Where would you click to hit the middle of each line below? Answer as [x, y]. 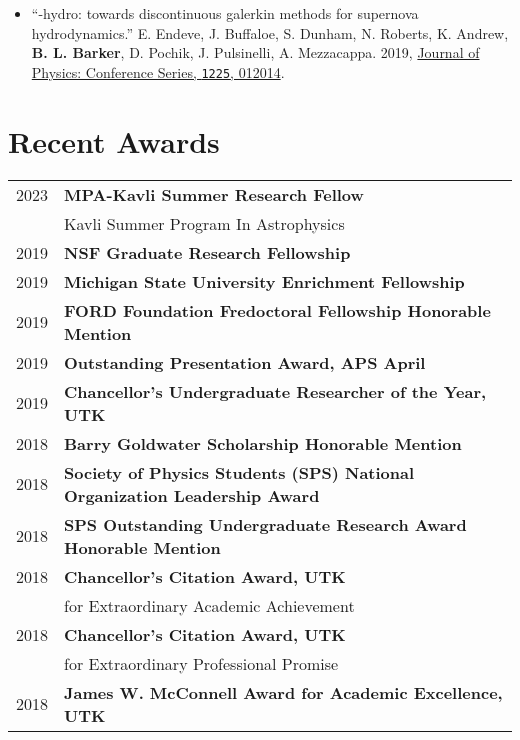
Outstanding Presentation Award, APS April [245, 362]
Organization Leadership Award [192, 495]
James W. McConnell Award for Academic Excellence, [283, 692]
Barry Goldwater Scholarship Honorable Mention [263, 443]
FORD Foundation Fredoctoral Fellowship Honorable [277, 310]
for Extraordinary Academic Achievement [209, 605]
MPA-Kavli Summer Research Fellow [214, 194]
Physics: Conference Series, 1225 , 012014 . [158, 71]
